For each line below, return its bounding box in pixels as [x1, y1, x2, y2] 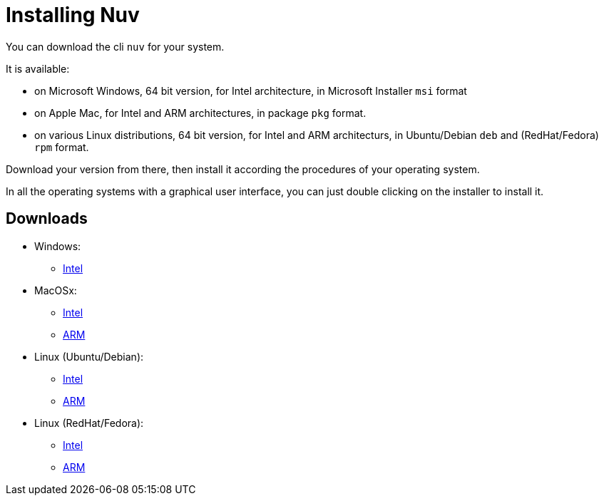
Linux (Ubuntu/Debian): [34, 350, 144, 363]
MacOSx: [34, 284, 77, 296]
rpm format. [34, 140, 89, 153]
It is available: [6, 62, 70, 75]
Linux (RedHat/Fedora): [34, 416, 144, 429]
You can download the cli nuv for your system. [6, 40, 225, 53]
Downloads [6, 210, 88, 228]
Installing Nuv [6, 3, 140, 27]
